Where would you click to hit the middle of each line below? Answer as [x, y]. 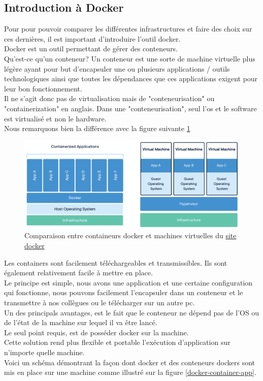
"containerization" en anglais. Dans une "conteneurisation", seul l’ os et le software [130, 108]
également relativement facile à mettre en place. [78, 273]
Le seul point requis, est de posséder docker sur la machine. [96, 332]
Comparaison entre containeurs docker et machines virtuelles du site [130, 235]
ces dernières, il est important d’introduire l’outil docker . [92, 38]
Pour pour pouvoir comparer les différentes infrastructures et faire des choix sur [128, 29]
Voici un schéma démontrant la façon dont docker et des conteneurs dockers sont [129, 362]
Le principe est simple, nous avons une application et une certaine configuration [128, 282]
